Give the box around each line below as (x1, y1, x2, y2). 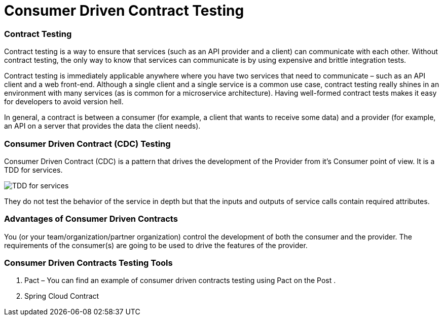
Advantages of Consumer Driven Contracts (4, 214, 178, 224)
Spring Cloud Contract (24, 292, 99, 301)
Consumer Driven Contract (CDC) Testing (4, 138, 171, 149)
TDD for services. (4, 165, 63, 174)
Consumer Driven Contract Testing (4, 2, 244, 19)
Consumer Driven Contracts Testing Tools (4, 258, 173, 268)
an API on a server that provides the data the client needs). (4, 122, 201, 131)
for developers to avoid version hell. (4, 97, 124, 106)
